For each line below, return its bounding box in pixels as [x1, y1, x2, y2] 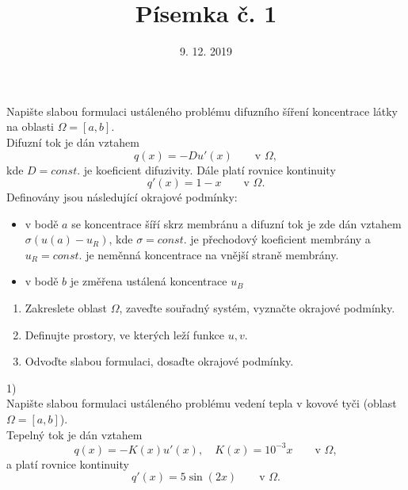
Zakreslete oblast [25, 300, 108, 316]
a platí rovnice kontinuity [6, 455, 129, 472]
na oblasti [6, 118, 54, 135]
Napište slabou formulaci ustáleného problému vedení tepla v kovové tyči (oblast [6, 395, 397, 412]
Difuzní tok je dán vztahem [6, 133, 139, 150]
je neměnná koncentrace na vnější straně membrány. [86, 246, 339, 262]
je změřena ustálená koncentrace [70, 273, 227, 289]
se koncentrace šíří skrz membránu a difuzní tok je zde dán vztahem [71, 215, 402, 232]
